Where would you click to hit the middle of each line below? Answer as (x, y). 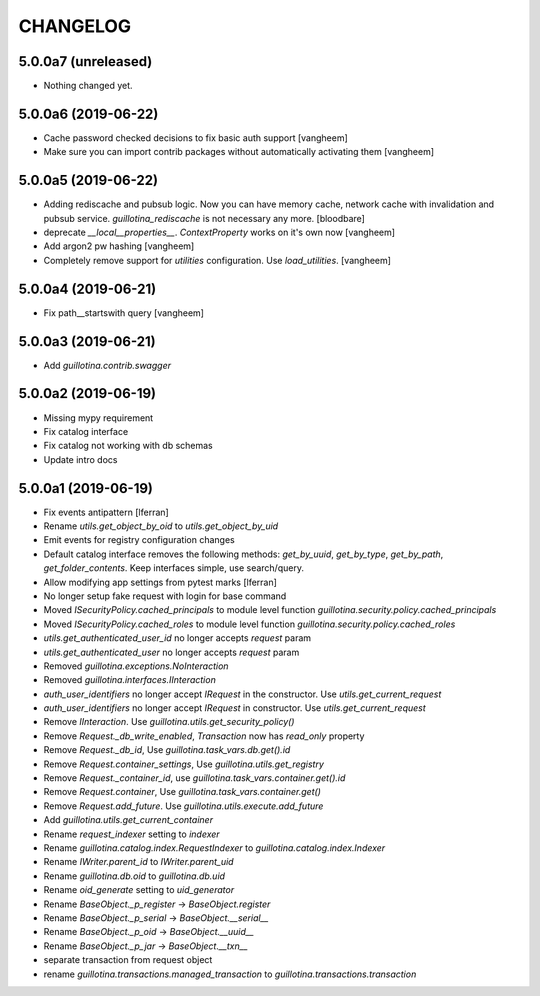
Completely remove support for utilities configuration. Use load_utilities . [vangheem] (217, 260)
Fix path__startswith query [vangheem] (124, 312)
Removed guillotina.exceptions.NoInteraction (136, 666)
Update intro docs (80, 459)
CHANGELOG (75, 26)
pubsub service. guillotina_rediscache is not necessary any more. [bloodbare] (204, 218)
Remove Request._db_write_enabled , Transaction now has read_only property (204, 736)
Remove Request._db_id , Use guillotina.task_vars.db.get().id (167, 750)
